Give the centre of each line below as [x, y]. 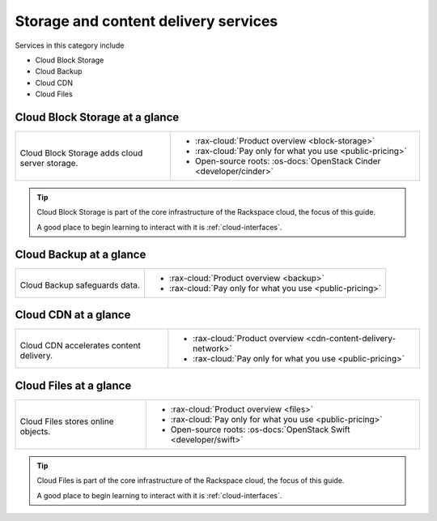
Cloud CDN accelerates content [80, 346]
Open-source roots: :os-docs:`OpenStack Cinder [288, 161]
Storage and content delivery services [146, 21]
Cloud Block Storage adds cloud [81, 153]
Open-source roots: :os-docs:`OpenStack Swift [260, 429]
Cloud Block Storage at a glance [97, 117]
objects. [35, 431]
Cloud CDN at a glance [73, 315]
